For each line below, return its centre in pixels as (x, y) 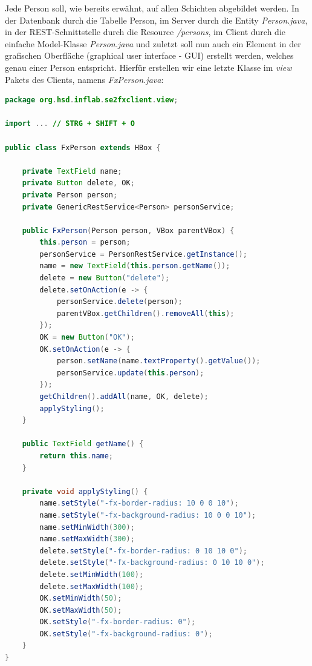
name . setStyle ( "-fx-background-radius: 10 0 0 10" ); (148, 515)
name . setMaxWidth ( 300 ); (87, 539)
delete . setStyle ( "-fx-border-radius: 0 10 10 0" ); (143, 551)
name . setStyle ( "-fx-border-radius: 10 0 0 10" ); (139, 503)
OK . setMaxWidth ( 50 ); (81, 610)
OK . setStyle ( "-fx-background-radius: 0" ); (126, 634)
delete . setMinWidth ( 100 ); (92, 574)
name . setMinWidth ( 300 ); (87, 527)
